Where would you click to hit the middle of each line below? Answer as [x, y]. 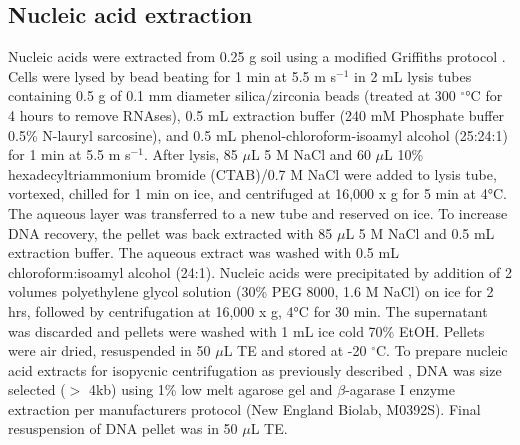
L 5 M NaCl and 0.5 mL [420, 232]
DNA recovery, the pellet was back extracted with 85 [170, 232]
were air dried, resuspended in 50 [109, 350]
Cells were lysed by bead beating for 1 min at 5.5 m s [172, 75]
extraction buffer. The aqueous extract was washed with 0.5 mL [203, 252]
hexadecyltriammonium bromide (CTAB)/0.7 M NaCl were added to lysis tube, [252, 173]
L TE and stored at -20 [295, 350]
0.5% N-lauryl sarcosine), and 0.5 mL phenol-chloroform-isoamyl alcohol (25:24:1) [258, 134]
